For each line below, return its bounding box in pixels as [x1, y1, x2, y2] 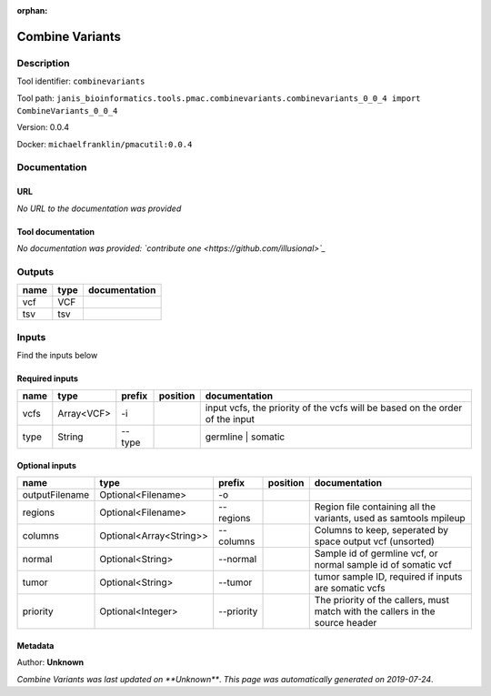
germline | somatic [205, 430, 286, 443]
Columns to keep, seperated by [314, 524, 449, 537]
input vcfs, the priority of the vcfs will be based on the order [205, 401, 463, 414]
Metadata [16, 640, 55, 651]
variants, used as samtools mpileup [314, 512, 466, 525]
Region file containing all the [314, 500, 436, 513]
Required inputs [16, 373, 79, 384]
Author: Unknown [16, 657, 85, 668]
